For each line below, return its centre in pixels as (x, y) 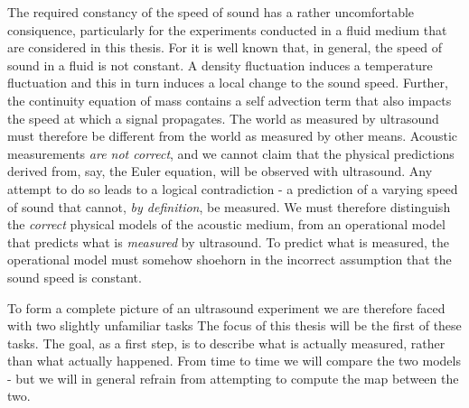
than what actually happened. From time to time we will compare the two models (234, 361)
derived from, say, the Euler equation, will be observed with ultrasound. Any (220, 171)
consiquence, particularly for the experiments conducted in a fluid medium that (227, 29)
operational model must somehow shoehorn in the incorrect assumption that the (230, 260)
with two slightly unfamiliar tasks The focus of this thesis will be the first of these (234, 325)
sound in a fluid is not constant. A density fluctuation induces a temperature (220, 65)
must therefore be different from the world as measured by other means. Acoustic (232, 136)
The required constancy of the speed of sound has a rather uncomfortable (211, 12)
